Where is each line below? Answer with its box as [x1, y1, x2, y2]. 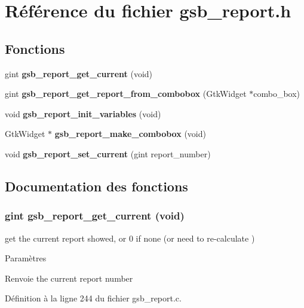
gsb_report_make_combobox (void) [54, 127, 206, 140]
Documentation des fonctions [5, 176, 188, 195]
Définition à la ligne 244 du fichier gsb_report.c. [5, 292, 182, 304]
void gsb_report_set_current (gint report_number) [5, 147, 211, 160]
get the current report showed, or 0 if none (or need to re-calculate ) [5, 231, 255, 244]
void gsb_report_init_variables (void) [5, 107, 161, 120]
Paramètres [5, 252, 47, 264]
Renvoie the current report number [5, 272, 133, 284]
